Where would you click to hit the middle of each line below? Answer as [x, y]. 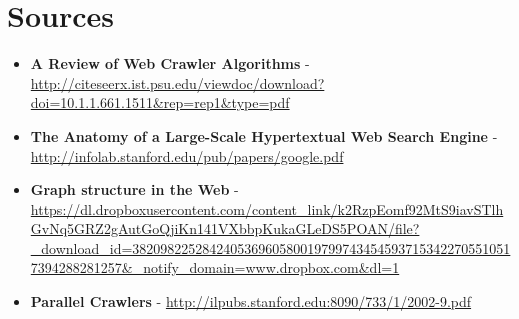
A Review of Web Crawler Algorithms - [170, 63]
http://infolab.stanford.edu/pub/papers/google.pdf [187, 155]
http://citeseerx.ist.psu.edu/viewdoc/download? [177, 82]
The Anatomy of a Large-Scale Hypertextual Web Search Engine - [264, 135]
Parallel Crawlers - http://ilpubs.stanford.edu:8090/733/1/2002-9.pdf [251, 301]
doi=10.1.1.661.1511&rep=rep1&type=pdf [160, 102]
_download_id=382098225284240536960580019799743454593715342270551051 [270, 247]
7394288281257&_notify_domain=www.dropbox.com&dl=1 [215, 267]
